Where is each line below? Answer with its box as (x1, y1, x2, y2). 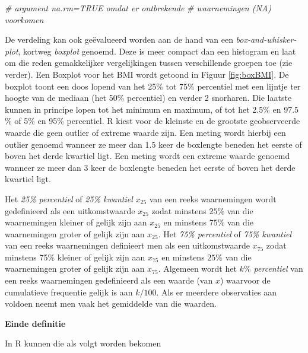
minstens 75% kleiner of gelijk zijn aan (5, 250, 145, 263)
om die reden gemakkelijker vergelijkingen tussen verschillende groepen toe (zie (5, 56, 293, 69)
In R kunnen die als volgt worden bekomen (5, 337, 161, 349)
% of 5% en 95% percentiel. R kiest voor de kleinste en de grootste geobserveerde (5, 115, 300, 127)
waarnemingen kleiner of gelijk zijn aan (5, 216, 147, 228)
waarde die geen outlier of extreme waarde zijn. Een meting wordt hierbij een (5, 126, 286, 138)
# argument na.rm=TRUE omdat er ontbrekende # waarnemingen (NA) (5, 2, 271, 14)
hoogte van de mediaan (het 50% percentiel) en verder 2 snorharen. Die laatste (5, 91, 292, 104)
